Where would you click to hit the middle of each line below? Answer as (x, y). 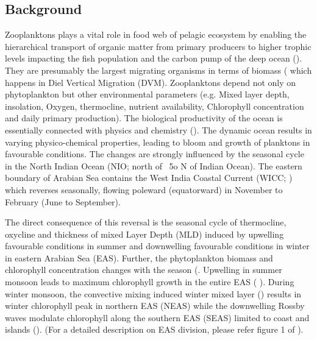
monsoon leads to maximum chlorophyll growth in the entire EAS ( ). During (150, 282)
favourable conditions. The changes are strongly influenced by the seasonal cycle (155, 154)
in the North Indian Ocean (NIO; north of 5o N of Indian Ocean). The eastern (154, 165)
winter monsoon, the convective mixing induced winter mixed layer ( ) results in (153, 293)
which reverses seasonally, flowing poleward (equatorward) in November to (144, 189)
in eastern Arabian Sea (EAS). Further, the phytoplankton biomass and (139, 257)
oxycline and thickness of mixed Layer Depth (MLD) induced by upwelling (144, 234)
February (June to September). (63, 201)
